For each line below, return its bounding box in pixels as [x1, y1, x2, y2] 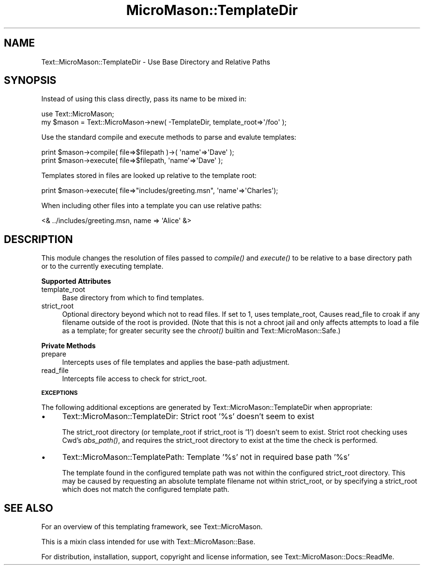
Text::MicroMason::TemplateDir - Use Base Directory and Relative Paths [41, 57, 271, 66]
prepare [41, 350, 66, 358]
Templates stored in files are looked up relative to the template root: [41, 171, 257, 180]
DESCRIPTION [4, 233, 73, 245]
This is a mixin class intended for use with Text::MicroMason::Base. [41, 537, 256, 546]
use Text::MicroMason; [41, 110, 114, 118]
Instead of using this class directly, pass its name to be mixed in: [41, 95, 246, 103]
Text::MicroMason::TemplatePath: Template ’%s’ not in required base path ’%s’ [62, 452, 350, 462]
